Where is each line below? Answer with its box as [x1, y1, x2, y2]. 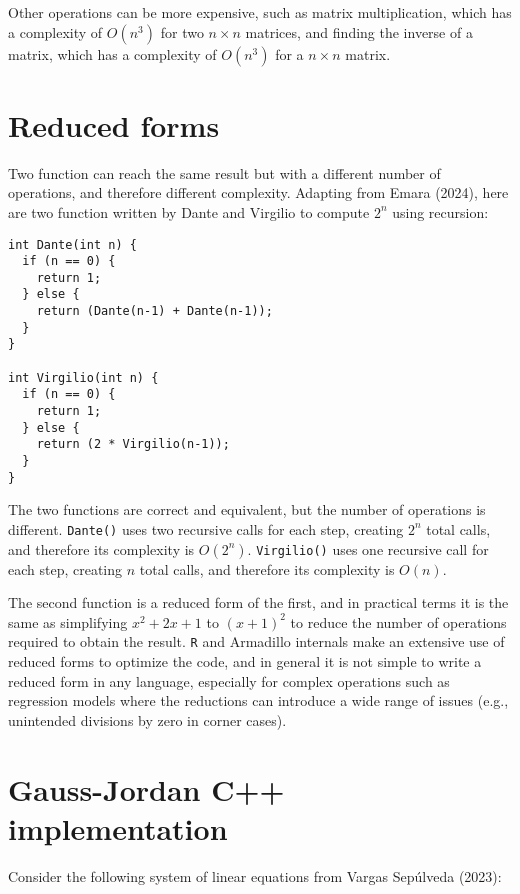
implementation [8, 807, 228, 848]
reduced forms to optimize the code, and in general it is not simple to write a [8, 651, 482, 672]
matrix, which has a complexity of [8, 43, 217, 64]
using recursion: [392, 201, 489, 222]
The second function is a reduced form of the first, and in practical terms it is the [8, 592, 509, 613]
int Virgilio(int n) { [8, 370, 159, 385]
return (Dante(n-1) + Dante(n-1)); [36, 304, 273, 319]
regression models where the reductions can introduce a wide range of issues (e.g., [8, 690, 509, 711]
